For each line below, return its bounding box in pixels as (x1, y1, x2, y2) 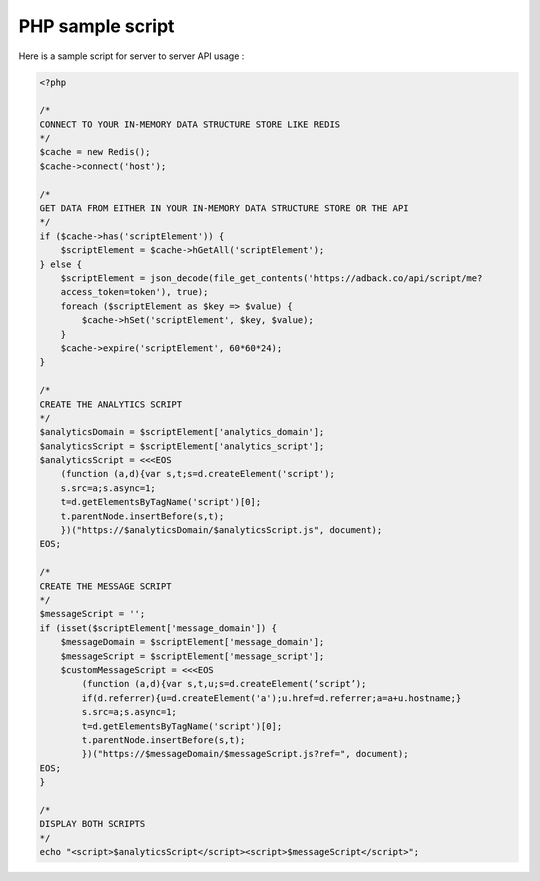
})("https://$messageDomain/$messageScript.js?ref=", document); (81, 748, 409, 760)
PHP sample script (18, 15, 175, 37)
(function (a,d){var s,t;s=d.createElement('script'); (60, 468, 335, 480)
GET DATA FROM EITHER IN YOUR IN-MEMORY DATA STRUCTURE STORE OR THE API (39, 203, 409, 214)
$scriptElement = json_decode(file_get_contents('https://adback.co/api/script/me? (60, 273, 483, 284)
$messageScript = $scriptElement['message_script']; (60, 650, 325, 662)
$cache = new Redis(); (39, 146, 151, 158)
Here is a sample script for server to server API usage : (18, 50, 245, 62)
